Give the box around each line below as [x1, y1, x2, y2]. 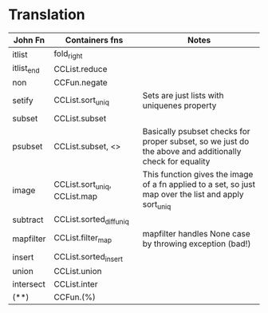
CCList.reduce [53, 63, 108, 74]
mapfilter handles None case [142, 228, 251, 239]
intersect [12, 278, 45, 289]
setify [12, 95, 33, 106]
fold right [53, 48, 83, 61]
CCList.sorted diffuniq [53, 213, 129, 226]
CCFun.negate [53, 77, 108, 89]
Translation [8, 6, 85, 24]
